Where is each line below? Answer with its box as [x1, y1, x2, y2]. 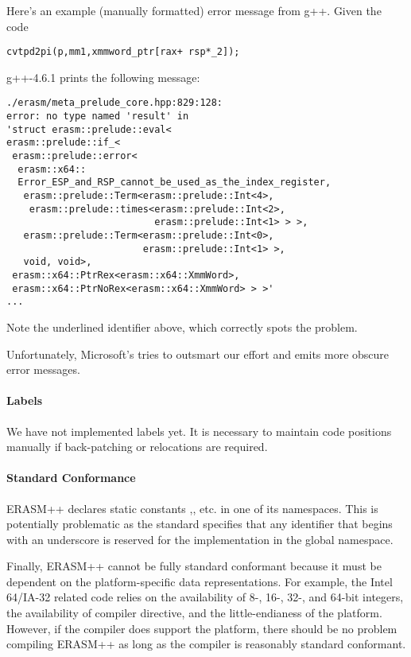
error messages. [6, 361, 80, 378]
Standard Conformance [6, 469, 136, 486]
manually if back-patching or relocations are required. [6, 438, 268, 455]
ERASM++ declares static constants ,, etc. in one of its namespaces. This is [6, 500, 378, 516]
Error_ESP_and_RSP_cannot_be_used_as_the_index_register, [17, 177, 332, 189]
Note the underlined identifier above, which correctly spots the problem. [6, 318, 358, 335]
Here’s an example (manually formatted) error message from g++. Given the [6, 2, 382, 18]
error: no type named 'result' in [6, 111, 189, 122]
